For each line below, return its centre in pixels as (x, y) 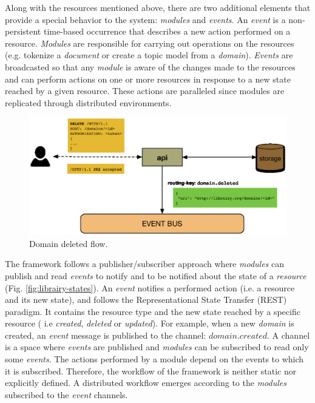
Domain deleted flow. (69, 243)
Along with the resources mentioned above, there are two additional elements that (158, 7)
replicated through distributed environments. (88, 102)
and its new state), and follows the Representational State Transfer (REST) (146, 300)
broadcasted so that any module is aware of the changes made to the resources (150, 66)
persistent (23, 31)
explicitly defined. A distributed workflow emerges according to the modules (146, 383)
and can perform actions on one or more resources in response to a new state (148, 79)
